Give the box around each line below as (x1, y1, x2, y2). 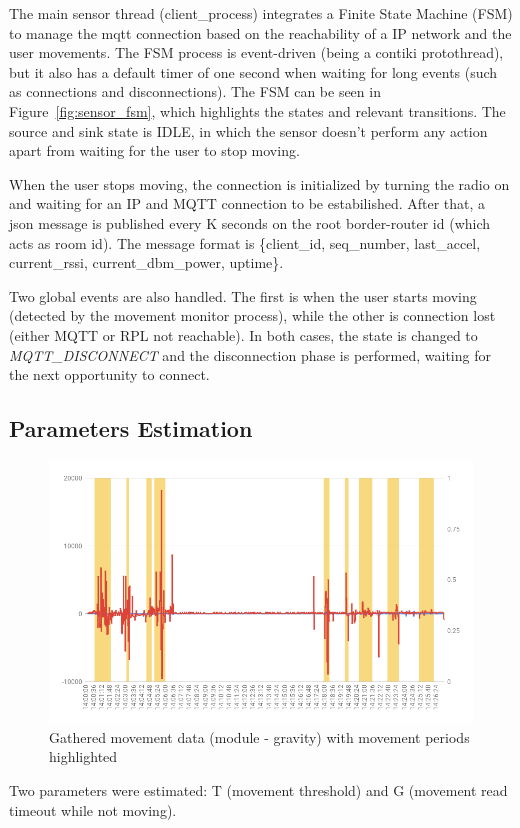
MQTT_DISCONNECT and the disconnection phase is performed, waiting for (9, 344, 491, 365)
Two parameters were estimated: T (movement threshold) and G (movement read (9, 779, 508, 800)
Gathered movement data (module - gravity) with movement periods (49, 726, 470, 747)
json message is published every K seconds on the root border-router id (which (9, 212, 491, 233)
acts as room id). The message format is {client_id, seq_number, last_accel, (9, 232, 481, 253)
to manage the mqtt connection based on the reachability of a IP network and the (9, 22, 512, 43)
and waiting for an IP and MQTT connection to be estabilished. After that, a (9, 193, 486, 214)
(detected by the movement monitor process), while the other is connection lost (9, 305, 496, 326)
